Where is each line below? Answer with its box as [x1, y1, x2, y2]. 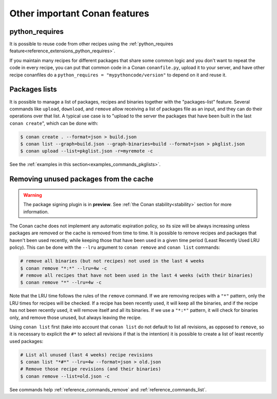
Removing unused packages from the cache [9, 175, 154, 184]
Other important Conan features [9, 8, 150, 19]
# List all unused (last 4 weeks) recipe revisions [20, 352, 153, 357]
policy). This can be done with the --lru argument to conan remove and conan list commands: [9, 244, 221, 251]
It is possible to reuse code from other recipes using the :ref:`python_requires [9, 41, 173, 47]
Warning [23, 192, 42, 198]
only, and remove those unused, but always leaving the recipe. [9, 314, 142, 321]
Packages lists [9, 85, 57, 94]
